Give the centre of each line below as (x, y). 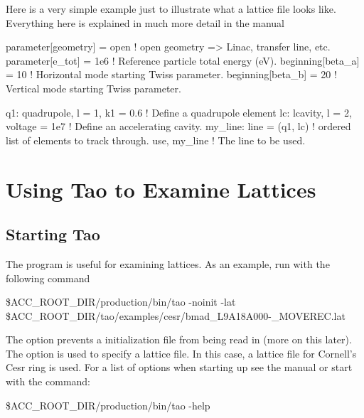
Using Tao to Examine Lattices (161, 189)
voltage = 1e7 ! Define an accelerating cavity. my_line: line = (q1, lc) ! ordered (178, 126)
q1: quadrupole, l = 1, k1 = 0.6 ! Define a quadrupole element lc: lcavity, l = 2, (179, 112)
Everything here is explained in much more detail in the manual (145, 22)
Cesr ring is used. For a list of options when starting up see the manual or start (179, 367)
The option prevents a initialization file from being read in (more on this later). (179, 339)
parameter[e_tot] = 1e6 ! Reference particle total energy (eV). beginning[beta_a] (183, 60)
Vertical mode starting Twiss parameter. (93, 88)
